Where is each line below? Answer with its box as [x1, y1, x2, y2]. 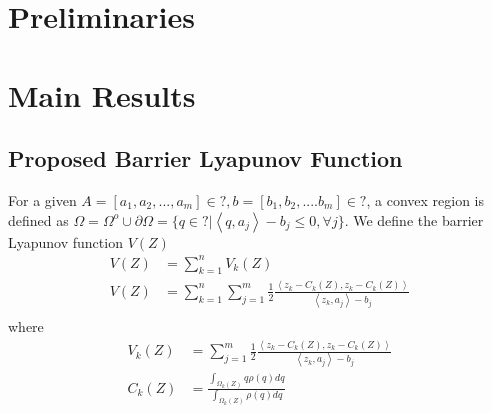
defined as [8, 209, 69, 230]
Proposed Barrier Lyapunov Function [8, 143, 403, 174]
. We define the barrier [344, 209, 484, 230]
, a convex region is [366, 189, 484, 210]
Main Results [8, 74, 196, 115]
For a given [8, 189, 77, 210]
